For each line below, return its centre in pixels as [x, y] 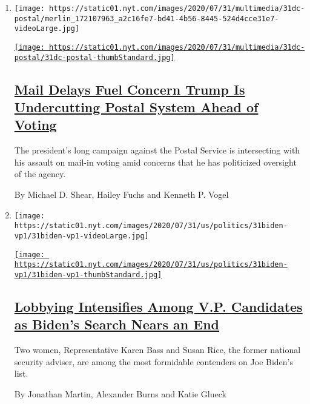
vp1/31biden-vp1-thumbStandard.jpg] [88, 274]
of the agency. [40, 174]
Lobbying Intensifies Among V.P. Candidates [158, 306]
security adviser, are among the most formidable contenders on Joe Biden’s [154, 361]
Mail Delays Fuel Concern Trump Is [130, 89]
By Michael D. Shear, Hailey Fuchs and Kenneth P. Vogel [121, 194]
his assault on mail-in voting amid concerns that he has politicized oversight [155, 162]
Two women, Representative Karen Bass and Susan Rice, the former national [157, 350]
